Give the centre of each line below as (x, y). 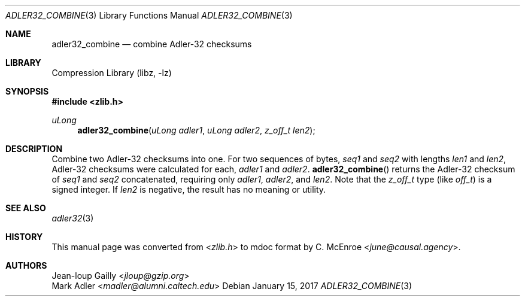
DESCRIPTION (34, 149)
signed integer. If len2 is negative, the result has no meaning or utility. (189, 189)
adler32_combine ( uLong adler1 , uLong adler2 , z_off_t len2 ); (196, 130)
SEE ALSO (26, 208)
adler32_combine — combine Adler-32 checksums (152, 44)
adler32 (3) (73, 218)
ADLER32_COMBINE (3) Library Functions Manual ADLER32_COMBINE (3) (149, 15)
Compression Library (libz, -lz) (112, 73)
